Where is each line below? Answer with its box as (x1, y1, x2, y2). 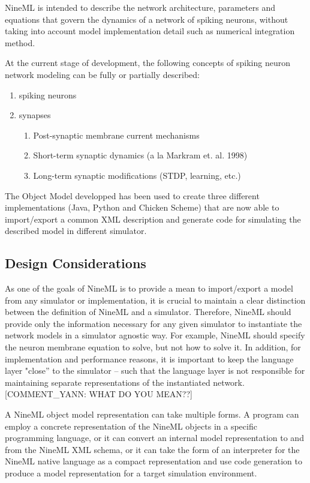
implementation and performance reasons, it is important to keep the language (5, 352, 294, 365)
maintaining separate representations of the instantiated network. (5, 376, 245, 388)
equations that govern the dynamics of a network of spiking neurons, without (5, 13, 288, 25)
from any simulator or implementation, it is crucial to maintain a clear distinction (5, 293, 306, 306)
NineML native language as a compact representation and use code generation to (5, 455, 302, 467)
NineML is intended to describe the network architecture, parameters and (5, 1, 275, 13)
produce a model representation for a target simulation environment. (5, 467, 257, 479)
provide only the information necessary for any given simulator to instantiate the (5, 317, 302, 329)
